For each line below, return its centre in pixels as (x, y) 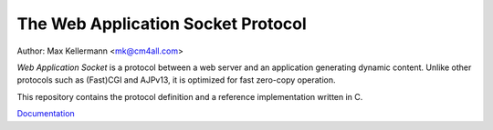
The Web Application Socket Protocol (162, 24)
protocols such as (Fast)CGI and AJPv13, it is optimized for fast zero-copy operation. (176, 80)
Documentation (46, 114)
